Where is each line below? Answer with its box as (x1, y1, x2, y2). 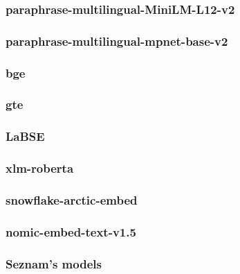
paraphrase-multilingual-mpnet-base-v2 (6, 32, 228, 49)
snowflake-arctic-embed (6, 191, 138, 208)
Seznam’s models (6, 255, 102, 272)
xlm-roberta (6, 160, 74, 177)
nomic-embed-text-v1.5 (6, 223, 136, 240)
